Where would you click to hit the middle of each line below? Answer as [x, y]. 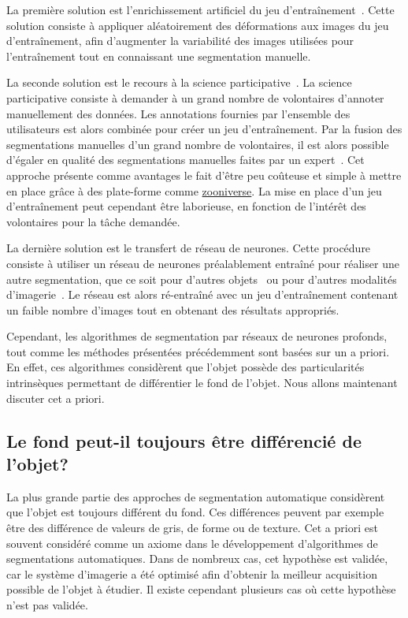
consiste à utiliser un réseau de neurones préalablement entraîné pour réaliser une [203, 263]
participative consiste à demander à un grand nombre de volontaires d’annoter [195, 97]
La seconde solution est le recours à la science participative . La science [179, 82]
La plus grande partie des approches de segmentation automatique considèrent [196, 496]
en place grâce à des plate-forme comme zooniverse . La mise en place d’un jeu [194, 190]
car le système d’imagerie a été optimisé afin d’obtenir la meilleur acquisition [192, 573]
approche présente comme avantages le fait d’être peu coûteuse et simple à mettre [204, 175]
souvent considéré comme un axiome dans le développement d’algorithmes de [192, 543]
